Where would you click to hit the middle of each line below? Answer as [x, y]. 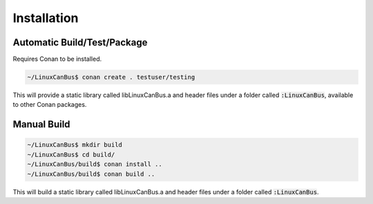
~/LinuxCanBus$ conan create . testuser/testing [111, 77]
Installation [46, 18]
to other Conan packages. [50, 105]
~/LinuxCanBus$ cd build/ [71, 154]
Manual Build [41, 124]
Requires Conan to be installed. [57, 59]
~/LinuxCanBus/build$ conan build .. [91, 174]
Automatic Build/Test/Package [80, 42]
